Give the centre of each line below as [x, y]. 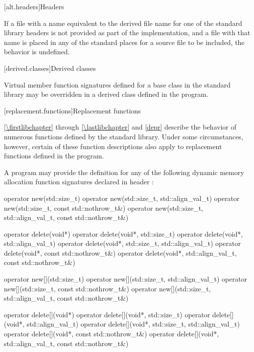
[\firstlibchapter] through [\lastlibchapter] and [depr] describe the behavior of [120, 127]
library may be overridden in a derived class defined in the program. [106, 94]
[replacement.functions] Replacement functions [72, 110]
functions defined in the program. [54, 156]
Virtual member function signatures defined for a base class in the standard [117, 84]
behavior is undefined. [37, 52]
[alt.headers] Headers [34, 6]
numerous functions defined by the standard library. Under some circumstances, [124, 136]
